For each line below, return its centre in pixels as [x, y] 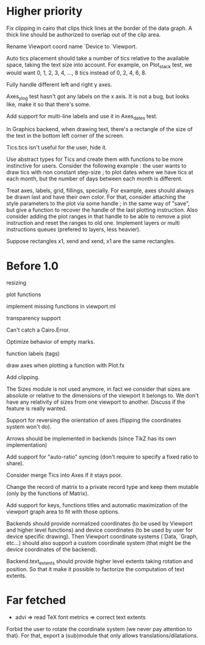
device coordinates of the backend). [52, 549]
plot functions [24, 294]
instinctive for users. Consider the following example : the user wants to [96, 166]
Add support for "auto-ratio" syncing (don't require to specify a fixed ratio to [103, 457]
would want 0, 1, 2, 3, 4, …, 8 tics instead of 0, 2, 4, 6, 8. [77, 73]
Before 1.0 [33, 266]
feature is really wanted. [37, 408]
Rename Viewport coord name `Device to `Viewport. [72, 46]
